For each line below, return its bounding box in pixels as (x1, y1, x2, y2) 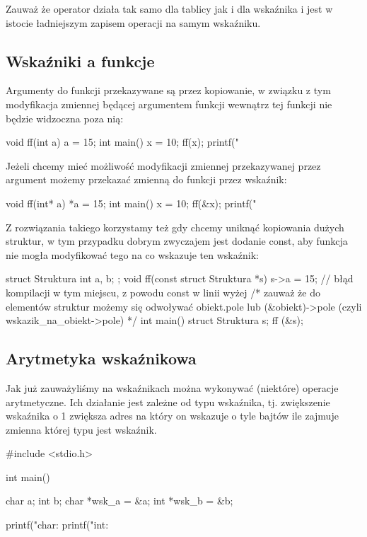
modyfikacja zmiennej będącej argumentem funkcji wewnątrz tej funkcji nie (6, 96, 332, 111)
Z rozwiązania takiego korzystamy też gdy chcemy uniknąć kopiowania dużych (6, 219, 344, 234)
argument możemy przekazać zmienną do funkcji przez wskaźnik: (6, 172, 287, 187)
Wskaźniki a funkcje (6, 50, 155, 71)
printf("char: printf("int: (6, 517, 109, 532)
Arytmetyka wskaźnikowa (6, 347, 197, 369)
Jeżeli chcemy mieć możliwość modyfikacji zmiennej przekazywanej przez (6, 158, 321, 173)
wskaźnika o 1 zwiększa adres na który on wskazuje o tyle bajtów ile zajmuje (6, 408, 339, 423)
